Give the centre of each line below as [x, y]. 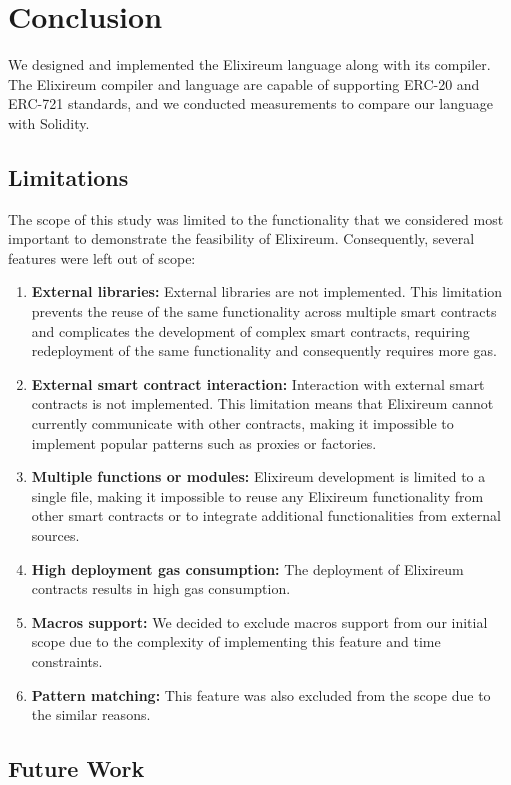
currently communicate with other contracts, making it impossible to [242, 423]
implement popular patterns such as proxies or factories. [204, 442]
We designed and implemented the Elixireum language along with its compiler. [249, 64]
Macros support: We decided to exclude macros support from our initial [259, 621]
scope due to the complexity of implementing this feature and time [236, 641]
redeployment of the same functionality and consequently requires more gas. [264, 350]
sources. [55, 535]
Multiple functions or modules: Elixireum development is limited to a [258, 476]
